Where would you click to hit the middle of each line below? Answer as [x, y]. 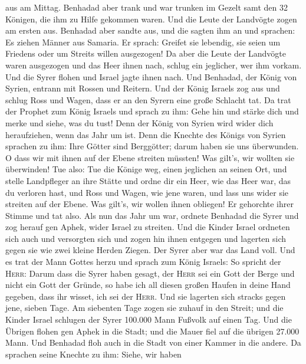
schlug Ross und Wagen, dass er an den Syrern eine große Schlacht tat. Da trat [148, 99]
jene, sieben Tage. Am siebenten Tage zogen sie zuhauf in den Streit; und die [144, 308]
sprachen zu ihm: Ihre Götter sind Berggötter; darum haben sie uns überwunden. [152, 146]
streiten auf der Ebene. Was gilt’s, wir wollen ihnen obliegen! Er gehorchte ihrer [149, 204]
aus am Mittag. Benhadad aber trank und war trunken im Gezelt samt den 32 [147, 7]
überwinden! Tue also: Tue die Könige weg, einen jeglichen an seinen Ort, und [146, 169]
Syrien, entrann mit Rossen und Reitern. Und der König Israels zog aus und [143, 88]
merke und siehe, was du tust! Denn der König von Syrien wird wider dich [139, 122]
